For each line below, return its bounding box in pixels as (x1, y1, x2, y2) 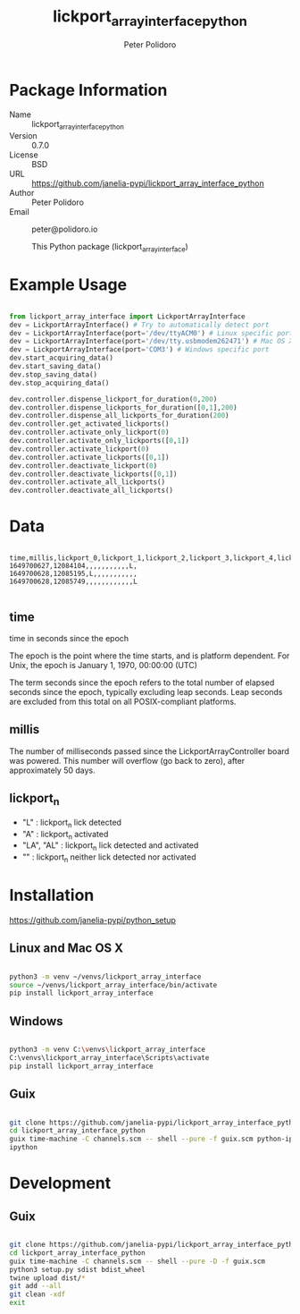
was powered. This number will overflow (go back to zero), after (9, 755, 246, 766)
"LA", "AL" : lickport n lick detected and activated (21, 840, 199, 853)
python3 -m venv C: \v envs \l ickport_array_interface (9, 1045, 205, 1055)
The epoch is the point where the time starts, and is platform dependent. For (9, 650, 290, 661)
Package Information (9, 80, 168, 100)
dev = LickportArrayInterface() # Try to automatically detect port (9, 320, 270, 329)
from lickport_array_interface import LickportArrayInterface (9, 311, 246, 321)
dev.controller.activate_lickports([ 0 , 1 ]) (9, 453, 170, 462)
